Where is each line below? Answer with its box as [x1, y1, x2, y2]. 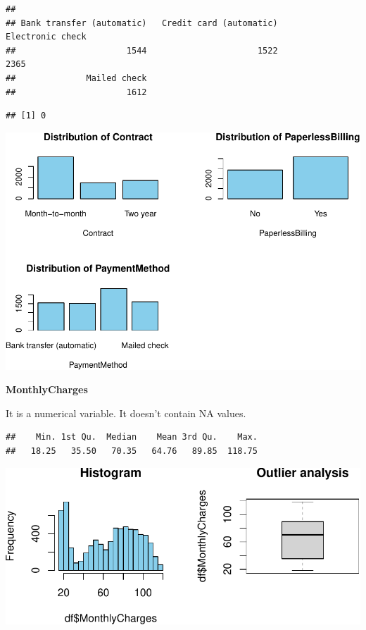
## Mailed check [6, 73, 147, 83]
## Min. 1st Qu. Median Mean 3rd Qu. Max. [6, 432, 258, 443]
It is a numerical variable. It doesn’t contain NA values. [6, 405, 246, 420]
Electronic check [6, 32, 87, 42]
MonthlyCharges [6, 382, 88, 397]
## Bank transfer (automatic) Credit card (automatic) [6, 18, 278, 28]
